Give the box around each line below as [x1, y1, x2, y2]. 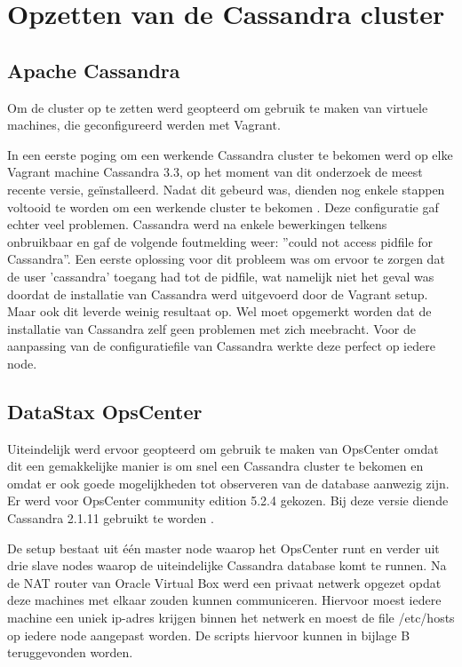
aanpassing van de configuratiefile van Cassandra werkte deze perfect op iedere [7, 337, 435, 355]
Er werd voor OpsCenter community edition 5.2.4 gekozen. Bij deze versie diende [7, 491, 449, 510]
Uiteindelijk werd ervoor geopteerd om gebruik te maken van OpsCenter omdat [7, 439, 439, 457]
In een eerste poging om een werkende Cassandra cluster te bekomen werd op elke [7, 145, 453, 163]
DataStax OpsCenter [7, 397, 203, 425]
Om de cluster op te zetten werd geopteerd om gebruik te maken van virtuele [7, 98, 428, 116]
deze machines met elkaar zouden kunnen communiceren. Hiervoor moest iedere [7, 591, 442, 609]
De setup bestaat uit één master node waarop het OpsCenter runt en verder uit [7, 538, 440, 557]
